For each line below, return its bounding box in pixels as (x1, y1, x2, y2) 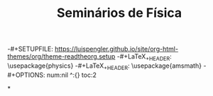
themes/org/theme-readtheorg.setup (7, 52, 116, 61)
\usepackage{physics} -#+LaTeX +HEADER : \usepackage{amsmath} (7, 61, 202, 71)
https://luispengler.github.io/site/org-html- (54, 44, 179, 54)
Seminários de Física (56, 5, 182, 21)
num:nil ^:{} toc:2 (46, 71, 97, 79)
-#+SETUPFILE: (7, 44, 53, 54)
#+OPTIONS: (7, 71, 45, 79)
